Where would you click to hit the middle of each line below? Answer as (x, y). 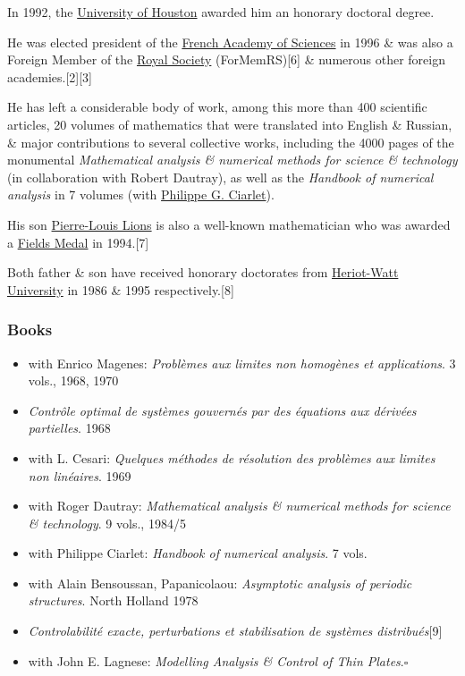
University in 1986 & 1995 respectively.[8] (121, 289)
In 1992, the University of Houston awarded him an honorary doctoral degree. (221, 12)
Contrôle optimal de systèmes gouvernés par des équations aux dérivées (222, 410)
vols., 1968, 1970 (73, 380)
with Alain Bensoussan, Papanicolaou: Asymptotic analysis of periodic (220, 583)
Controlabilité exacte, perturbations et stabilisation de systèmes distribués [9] (235, 631)
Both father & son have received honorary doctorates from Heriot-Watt (203, 272)
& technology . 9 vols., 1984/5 (107, 523)
